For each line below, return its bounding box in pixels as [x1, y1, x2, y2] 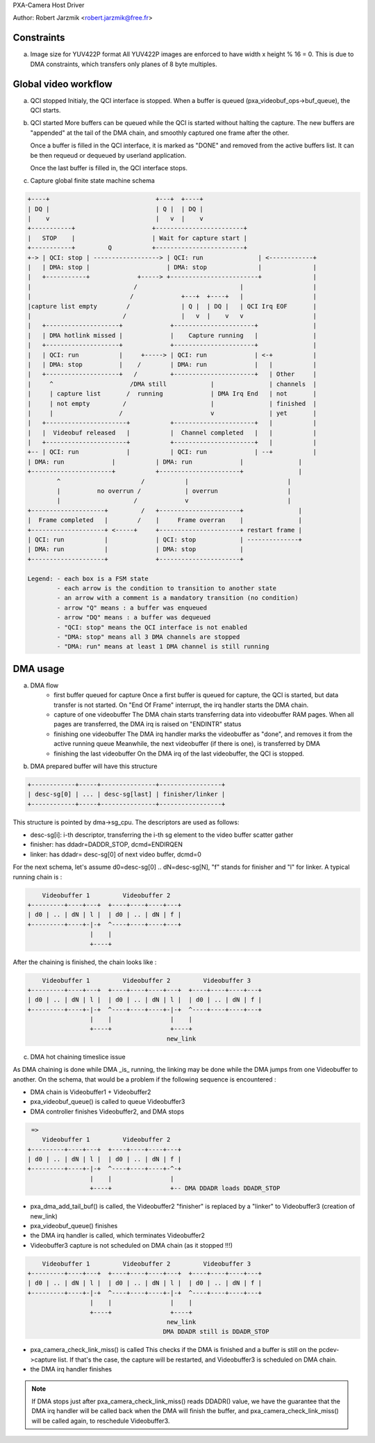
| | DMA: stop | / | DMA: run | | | [27, 360, 317, 368]
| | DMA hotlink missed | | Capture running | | [27, 331, 317, 339]
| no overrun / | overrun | [56, 487, 292, 495]
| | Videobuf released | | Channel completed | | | [27, 428, 317, 437]
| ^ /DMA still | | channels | [27, 380, 317, 388]
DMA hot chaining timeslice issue [30, 1052, 126, 1061]
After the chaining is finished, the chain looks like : [12, 958, 157, 966]
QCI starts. [30, 106, 61, 114]
